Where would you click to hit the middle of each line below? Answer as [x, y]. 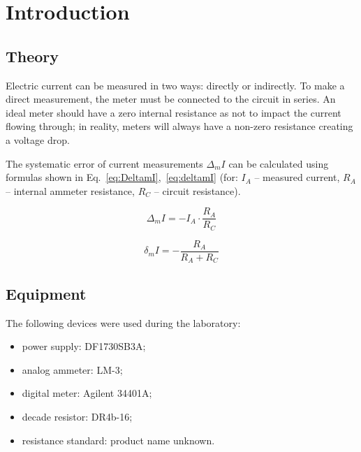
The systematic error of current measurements [104, 163]
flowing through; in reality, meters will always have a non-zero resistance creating [179, 126]
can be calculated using [279, 163]
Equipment [46, 293]
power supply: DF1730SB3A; [84, 346]
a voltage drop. [38, 139]
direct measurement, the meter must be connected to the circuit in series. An [171, 99]
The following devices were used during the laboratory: [123, 322]
